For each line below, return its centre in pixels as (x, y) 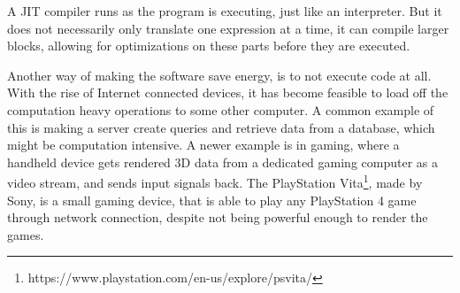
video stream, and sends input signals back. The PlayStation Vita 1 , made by (215, 181)
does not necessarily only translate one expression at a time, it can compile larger (228, 28)
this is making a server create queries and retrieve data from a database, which (221, 127)
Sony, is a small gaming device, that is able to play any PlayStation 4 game (212, 200)
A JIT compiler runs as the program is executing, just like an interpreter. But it (225, 11)
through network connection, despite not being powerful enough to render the (218, 217)
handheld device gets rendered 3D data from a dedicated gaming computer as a (222, 162)
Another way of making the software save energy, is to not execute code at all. (219, 75)
